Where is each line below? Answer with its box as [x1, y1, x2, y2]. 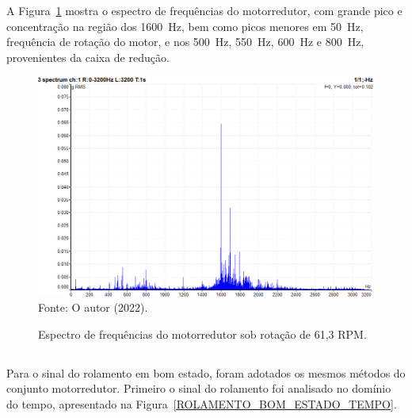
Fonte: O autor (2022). [38, 299, 148, 316]
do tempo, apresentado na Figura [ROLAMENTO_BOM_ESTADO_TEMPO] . [6, 395, 397, 412]
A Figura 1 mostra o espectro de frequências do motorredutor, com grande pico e [6, 2, 402, 18]
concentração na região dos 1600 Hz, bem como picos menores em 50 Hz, [6, 17, 364, 34]
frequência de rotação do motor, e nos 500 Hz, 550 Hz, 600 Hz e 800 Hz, [6, 33, 364, 50]
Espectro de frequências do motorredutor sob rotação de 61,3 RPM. [38, 325, 367, 342]
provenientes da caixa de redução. [6, 48, 170, 65]
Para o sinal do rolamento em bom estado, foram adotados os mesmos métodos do [6, 364, 406, 381]
